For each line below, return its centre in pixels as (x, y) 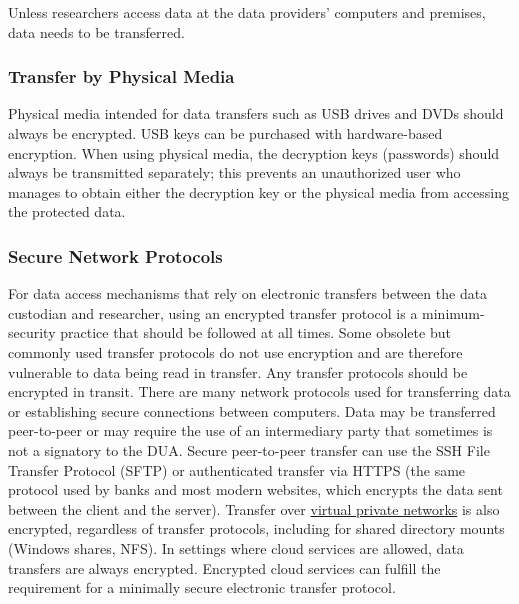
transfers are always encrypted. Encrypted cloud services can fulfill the (224, 567)
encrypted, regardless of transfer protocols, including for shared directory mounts (256, 528)
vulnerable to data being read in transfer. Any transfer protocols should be (238, 371)
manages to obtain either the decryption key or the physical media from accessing (258, 191)
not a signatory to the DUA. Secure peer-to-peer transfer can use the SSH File (249, 449)
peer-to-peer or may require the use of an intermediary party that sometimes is (250, 430)
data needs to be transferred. (96, 31)
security (32, 332)
